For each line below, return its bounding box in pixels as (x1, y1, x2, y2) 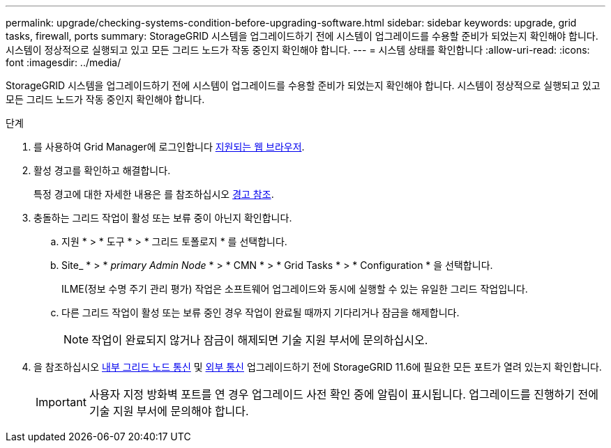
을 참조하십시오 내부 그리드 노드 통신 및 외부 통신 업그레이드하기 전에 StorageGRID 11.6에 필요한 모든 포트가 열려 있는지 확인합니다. (33, 361, 602, 373)
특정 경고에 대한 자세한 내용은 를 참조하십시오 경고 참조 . (33, 188, 274, 200)
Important (36, 395, 86, 409)
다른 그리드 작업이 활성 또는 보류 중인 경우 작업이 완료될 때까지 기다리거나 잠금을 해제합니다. (61, 307, 460, 318)
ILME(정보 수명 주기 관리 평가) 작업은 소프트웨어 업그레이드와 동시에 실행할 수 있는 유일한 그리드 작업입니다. (61, 283, 528, 295)
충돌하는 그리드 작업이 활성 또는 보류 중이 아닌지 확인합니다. (33, 212, 292, 224)
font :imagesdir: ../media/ (6, 56, 121, 68)
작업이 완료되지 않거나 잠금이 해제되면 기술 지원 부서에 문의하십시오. (91, 333, 428, 347)
